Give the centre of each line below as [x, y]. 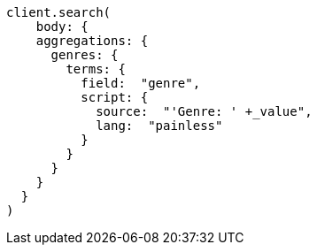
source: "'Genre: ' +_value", [204, 111]
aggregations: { [92, 41]
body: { [62, 27]
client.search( [59, 12]
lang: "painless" [159, 126]
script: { [115, 97]
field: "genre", [141, 83]
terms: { [96, 69]
